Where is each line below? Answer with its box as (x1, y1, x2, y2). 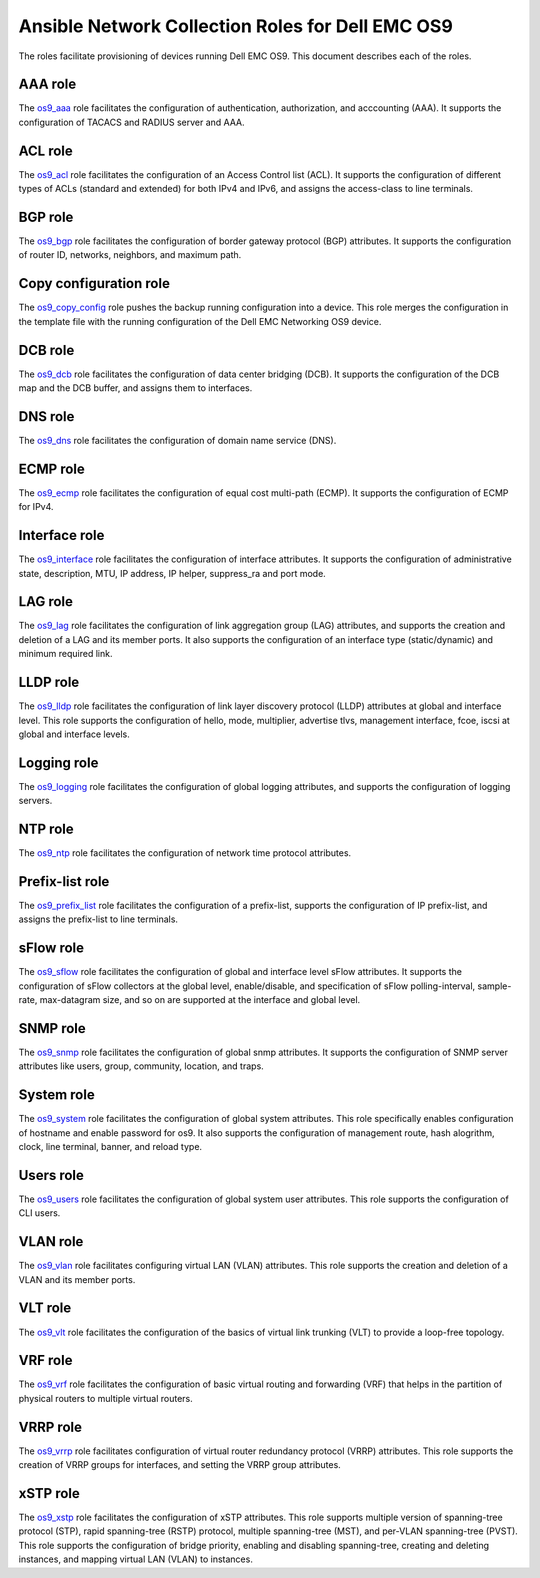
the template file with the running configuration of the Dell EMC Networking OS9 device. (18, 315, 382, 327)
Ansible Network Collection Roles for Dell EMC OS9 (18, 15, 454, 37)
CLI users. (18, 1207, 61, 1219)
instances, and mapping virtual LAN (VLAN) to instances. (18, 1553, 254, 1565)
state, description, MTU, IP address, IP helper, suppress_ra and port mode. (18, 567, 327, 579)
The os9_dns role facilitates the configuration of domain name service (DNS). (18, 434, 337, 446)
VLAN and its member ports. (18, 1273, 136, 1285)
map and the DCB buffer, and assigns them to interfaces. (18, 382, 253, 394)
